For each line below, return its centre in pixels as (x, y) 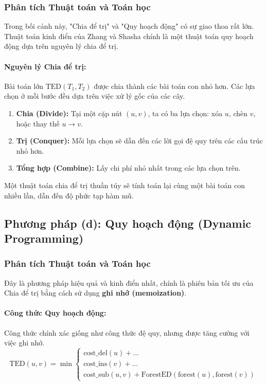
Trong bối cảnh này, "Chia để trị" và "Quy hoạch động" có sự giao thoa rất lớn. (129, 26)
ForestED (156, 375)
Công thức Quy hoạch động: (55, 313)
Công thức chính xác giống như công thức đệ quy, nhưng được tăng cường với (127, 332)
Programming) (44, 238)
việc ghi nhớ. (24, 343)
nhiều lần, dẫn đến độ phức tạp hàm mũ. (69, 195)
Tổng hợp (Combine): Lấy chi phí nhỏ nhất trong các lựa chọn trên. (128, 168)
